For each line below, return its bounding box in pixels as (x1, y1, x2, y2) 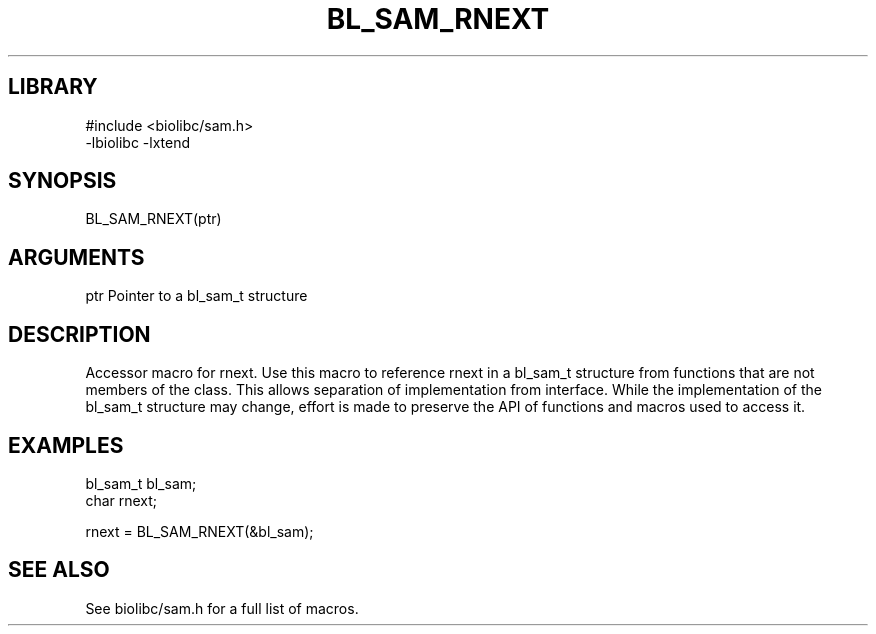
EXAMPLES (8, 432, 124, 458)
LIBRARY (8, 74, 98, 100)
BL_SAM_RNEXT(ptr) (85, 210, 222, 228)
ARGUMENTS (8, 244, 145, 270)
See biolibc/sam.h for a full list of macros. (85, 599, 359, 617)
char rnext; (85, 491, 158, 509)
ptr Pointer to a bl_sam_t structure (85, 287, 308, 305)
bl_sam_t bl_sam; (85, 474, 197, 492)
